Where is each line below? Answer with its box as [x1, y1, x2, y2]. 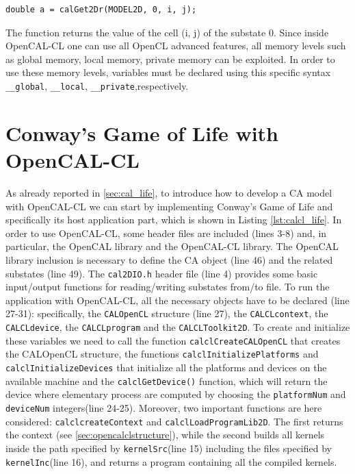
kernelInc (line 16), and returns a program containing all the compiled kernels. [5, 454, 337, 469]
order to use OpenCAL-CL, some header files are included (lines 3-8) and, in [5, 225, 327, 240]
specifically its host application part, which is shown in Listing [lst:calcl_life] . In [5, 212, 342, 227]
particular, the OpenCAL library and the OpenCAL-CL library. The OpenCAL [5, 239, 339, 253]
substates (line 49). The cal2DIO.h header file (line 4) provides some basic [5, 266, 318, 280]
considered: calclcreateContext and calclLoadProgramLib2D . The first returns [5, 414, 343, 428]
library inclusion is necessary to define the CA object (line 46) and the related [5, 252, 333, 266]
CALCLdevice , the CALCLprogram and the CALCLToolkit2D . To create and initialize [5, 320, 350, 334]
